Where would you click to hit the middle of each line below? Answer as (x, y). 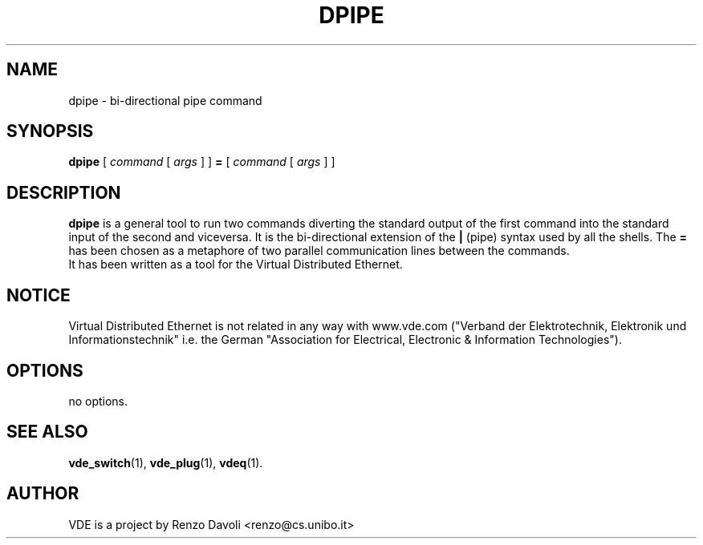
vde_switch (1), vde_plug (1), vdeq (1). (166, 462)
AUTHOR (43, 494)
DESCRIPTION (64, 192)
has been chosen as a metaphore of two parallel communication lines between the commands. (319, 251)
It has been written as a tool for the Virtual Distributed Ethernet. (236, 264)
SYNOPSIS (50, 131)
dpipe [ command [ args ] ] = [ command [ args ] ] (202, 162)
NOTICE (39, 295)
